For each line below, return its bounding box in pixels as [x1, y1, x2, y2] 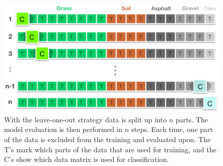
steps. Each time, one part [131, 124, 213, 135]
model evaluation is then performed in [4, 124, 123, 135]
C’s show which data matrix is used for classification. [4, 154, 169, 164]
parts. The [175, 114, 208, 124]
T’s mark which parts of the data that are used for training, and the [4, 144, 216, 154]
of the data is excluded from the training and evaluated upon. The [4, 134, 211, 145]
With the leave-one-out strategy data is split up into [4, 114, 167, 124]
